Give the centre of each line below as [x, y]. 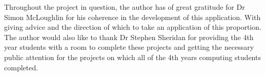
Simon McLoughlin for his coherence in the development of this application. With [132, 17]
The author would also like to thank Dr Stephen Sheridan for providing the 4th [129, 37]
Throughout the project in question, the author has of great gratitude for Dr [125, 7]
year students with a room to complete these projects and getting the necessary [129, 47]
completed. [21, 67]
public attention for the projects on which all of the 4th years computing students [132, 57]
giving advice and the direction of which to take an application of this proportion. [133, 27]
